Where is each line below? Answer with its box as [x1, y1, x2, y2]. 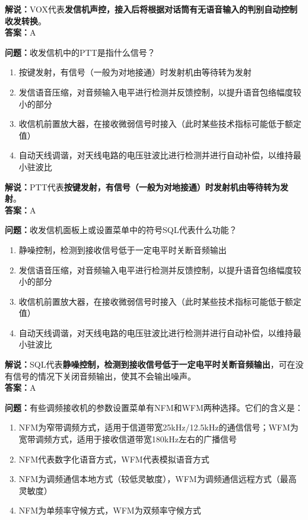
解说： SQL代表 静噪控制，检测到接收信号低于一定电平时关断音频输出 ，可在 [5, 358, 296, 371]
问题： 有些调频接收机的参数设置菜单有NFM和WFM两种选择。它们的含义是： [5, 401, 303, 413]
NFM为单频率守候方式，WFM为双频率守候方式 [18, 504, 201, 516]
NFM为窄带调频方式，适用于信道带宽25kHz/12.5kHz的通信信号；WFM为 [18, 421, 299, 433]
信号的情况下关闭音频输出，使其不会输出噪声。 [12, 369, 196, 382]
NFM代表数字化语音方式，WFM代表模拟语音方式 [18, 452, 209, 465]
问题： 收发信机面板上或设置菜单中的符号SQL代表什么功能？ [5, 224, 237, 236]
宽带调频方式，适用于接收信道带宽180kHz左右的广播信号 [18, 433, 237, 445]
